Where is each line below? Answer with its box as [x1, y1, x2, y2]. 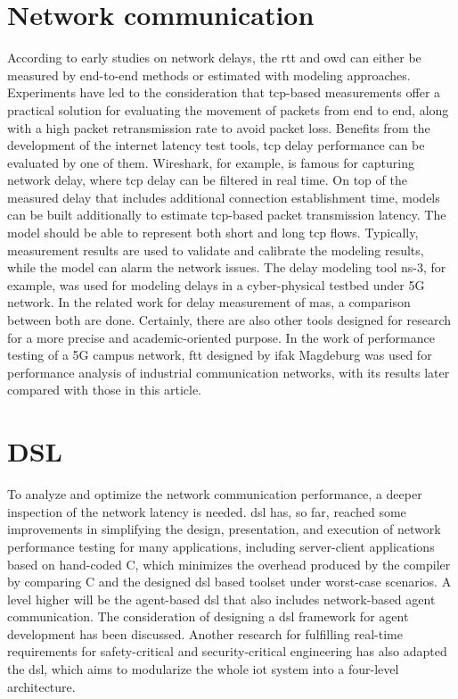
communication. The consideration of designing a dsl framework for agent [7, 607, 409, 626]
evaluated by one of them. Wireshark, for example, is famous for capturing [7, 153, 415, 171]
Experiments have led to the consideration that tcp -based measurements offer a [7, 83, 441, 102]
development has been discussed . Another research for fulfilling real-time [7, 624, 403, 643]
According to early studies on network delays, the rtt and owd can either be [7, 48, 421, 67]
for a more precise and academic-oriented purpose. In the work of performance [7, 328, 435, 346]
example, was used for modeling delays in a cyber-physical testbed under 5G [7, 275, 425, 294]
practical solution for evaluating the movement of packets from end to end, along [7, 100, 449, 119]
